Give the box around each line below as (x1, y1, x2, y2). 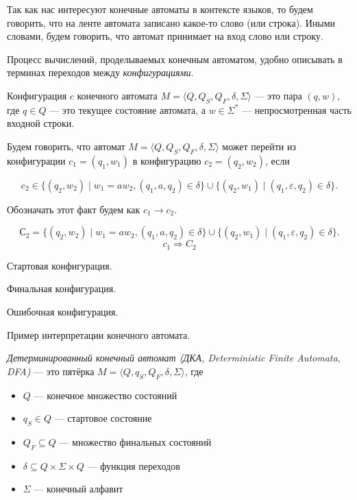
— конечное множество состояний (34, 388, 177, 402)
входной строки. (7, 116, 75, 130)
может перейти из (222, 139, 297, 153)
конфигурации (7, 153, 66, 167)
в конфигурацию (132, 153, 201, 167)
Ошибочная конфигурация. (7, 304, 119, 318)
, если (264, 153, 290, 167)
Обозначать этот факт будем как (7, 202, 140, 216)
